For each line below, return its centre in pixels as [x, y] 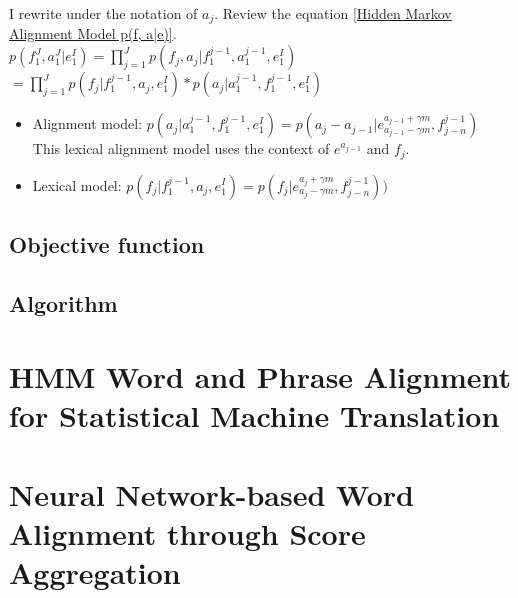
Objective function [107, 243]
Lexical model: [77, 184]
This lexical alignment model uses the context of [181, 148]
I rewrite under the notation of [103, 13]
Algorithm [63, 302]
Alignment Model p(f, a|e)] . [93, 33]
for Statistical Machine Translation [254, 415]
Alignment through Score [187, 533]
